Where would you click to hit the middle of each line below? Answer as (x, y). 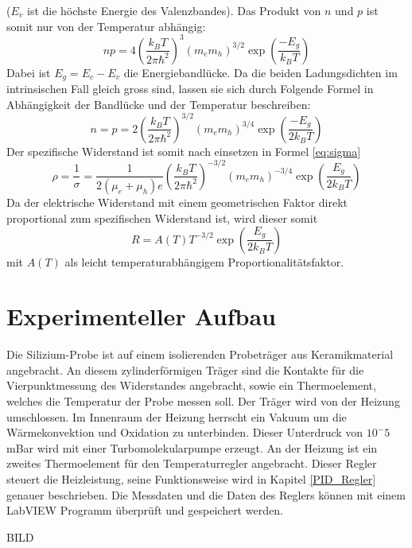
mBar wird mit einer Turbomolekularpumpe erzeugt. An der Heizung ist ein (192, 447)
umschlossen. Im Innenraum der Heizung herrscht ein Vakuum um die (177, 416)
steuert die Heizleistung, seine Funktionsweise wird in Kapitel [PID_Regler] (191, 479)
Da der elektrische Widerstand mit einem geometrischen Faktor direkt (177, 202)
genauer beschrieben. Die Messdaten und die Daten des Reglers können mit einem (206, 494)
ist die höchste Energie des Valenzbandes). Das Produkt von (174, 10)
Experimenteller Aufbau (141, 316)
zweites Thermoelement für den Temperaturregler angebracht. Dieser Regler (192, 463)
